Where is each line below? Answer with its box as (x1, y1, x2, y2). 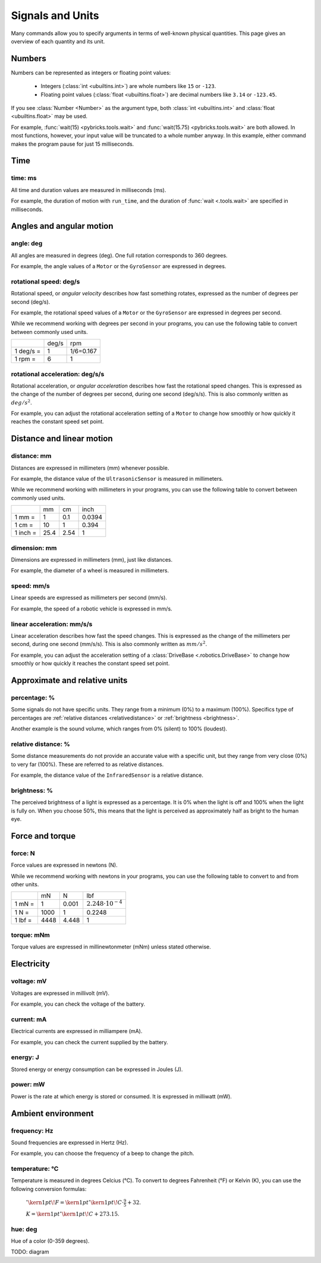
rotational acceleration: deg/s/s (11, 370, 105, 378)
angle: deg (11, 240, 43, 248)
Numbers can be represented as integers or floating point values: (11, 69, 171, 76)
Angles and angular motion (11, 221, 114, 231)
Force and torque (11, 831, 76, 841)
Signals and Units (11, 9, 99, 22)
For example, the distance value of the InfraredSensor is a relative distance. (11, 771, 204, 779)
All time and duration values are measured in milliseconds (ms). (11, 186, 166, 193)
